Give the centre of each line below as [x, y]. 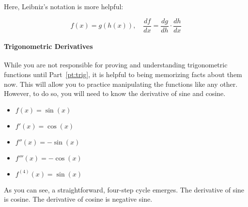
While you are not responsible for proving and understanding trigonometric [116, 65]
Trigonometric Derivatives [48, 46]
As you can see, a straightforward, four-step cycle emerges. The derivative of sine [124, 189]
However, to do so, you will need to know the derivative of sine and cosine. [115, 93]
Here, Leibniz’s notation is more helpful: [64, 6]
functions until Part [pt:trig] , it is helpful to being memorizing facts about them [123, 74]
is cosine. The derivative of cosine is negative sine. [78, 199]
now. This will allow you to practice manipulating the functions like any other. [121, 84]
